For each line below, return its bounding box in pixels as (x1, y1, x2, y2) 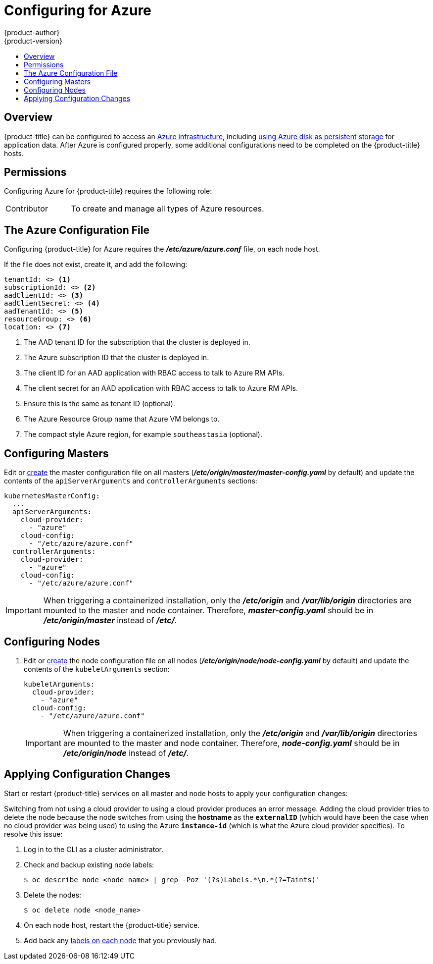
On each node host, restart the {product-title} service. (24, 920, 200, 929)
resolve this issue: (4, 829, 63, 838)
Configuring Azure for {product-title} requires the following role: (4, 187, 212, 196)
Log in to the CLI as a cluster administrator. (24, 845, 163, 854)
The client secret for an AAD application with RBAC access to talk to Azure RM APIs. (24, 384, 298, 393)
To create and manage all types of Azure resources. (71, 204, 264, 214)
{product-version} (4, 36, 63, 45)
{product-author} (4, 28, 60, 37)
